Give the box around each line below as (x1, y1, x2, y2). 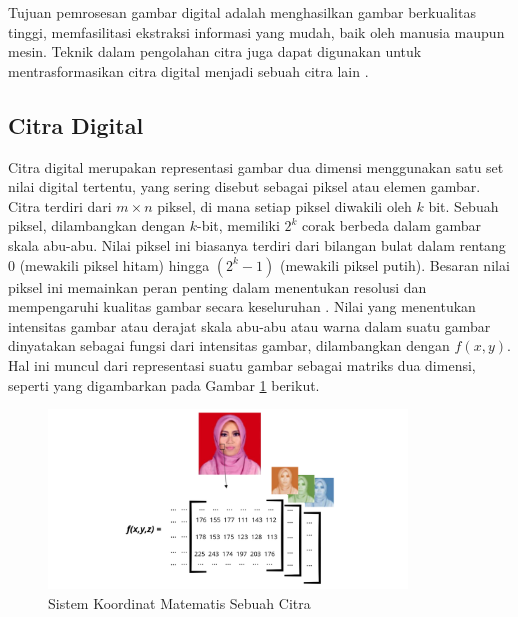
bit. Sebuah (428, 195, 499, 216)
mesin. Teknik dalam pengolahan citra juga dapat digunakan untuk (8, 41, 422, 62)
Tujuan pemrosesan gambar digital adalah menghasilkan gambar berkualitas (8, 2, 476, 22)
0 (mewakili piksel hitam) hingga (8, 254, 210, 275)
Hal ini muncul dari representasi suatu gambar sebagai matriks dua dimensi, (8, 354, 476, 375)
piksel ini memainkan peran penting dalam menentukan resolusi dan (8, 276, 427, 297)
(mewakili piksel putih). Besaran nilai (279, 254, 510, 275)
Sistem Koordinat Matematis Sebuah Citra (48, 592, 311, 613)
